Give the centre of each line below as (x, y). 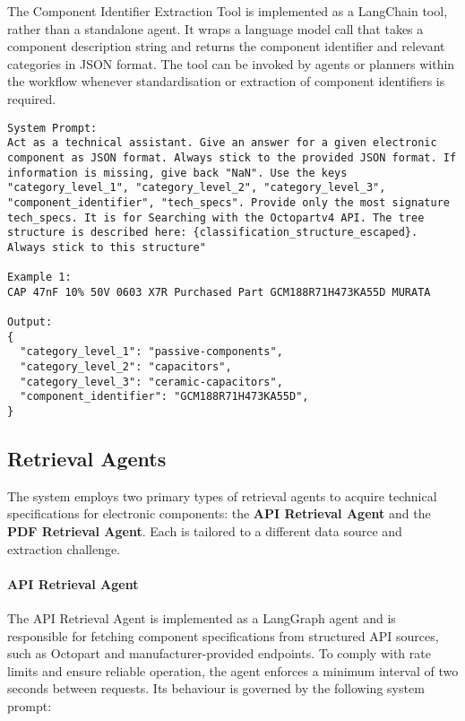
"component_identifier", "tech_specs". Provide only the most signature (228, 202)
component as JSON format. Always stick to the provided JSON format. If (232, 157)
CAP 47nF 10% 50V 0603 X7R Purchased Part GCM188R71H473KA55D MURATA (219, 292)
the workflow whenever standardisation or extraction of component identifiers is (226, 81)
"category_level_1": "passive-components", (151, 352)
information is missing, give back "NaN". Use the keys (177, 173)
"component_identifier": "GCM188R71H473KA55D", (164, 397)
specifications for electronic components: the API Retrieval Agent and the (219, 513)
